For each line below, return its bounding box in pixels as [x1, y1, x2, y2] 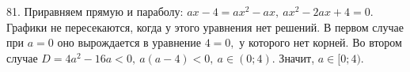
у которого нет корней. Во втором [239, 34, 402, 51]
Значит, [279, 49, 315, 66]
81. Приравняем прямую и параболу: [6, 3, 184, 19]
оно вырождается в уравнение [57, 34, 202, 51]
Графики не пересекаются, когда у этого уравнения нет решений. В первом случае [6, 18, 404, 35]
